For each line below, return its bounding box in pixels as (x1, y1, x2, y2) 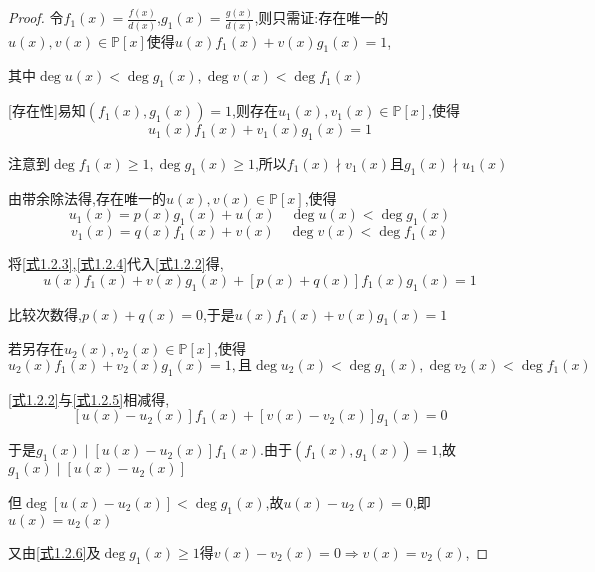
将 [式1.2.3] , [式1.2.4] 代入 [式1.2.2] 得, (8, 253, 224, 274)
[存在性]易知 (8, 100, 86, 121)
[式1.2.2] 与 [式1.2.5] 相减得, (8, 388, 170, 409)
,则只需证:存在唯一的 (254, 7, 389, 28)
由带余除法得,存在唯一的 (8, 187, 166, 208)
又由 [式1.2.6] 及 (8, 541, 101, 562)
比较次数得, (8, 303, 82, 324)
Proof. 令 (8, 7, 64, 28)
